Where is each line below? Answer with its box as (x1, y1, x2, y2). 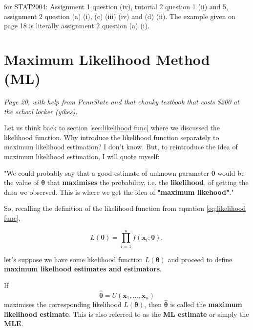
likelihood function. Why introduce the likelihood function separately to (4, 132, 219, 142)
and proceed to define (168, 254, 232, 264)
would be (217, 167, 245, 178)
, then (144, 299, 162, 309)
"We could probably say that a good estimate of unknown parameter (4, 167, 210, 178)
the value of (4, 177, 39, 187)
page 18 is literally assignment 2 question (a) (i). (4, 21, 149, 31)
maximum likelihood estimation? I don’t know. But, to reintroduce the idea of (4, 142, 238, 152)
